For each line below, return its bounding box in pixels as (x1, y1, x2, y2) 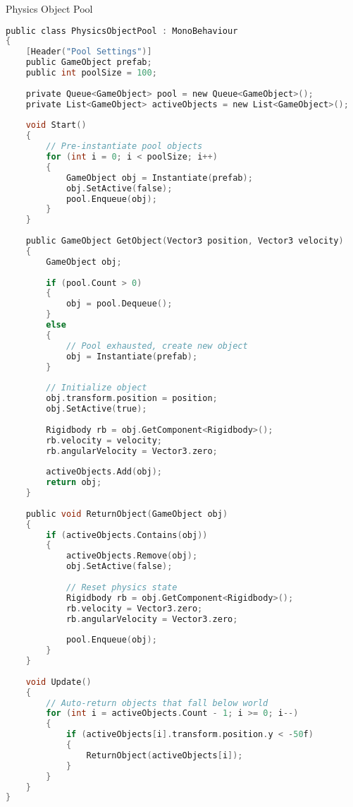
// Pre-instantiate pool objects (46, 141, 203, 152)
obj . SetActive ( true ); (46, 404, 147, 414)
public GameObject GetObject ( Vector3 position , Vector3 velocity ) (25, 236, 344, 246)
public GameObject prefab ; (25, 57, 152, 68)
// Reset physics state (66, 582, 178, 592)
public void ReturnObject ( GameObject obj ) (25, 508, 228, 519)
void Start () (25, 120, 87, 131)
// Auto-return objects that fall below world (46, 698, 268, 708)
